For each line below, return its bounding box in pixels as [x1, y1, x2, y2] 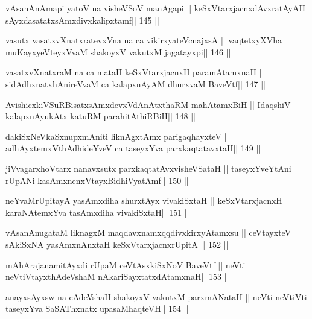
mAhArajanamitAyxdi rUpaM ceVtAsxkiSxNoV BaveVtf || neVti [5, 258, 246, 271]
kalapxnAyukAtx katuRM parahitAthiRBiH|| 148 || [5, 110, 196, 122]
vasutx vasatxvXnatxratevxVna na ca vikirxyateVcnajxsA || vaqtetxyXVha [5, 34, 282, 46]
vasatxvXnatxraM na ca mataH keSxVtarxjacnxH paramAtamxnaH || [5, 66, 264, 78]
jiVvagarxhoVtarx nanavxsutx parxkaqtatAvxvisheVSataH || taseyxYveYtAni [5, 162, 291, 174]
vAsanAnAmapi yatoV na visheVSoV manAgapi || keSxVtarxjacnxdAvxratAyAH [5, 2, 305, 14]
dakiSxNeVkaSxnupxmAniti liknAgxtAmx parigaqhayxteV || [5, 130, 229, 142]
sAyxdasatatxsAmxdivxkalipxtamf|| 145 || [5, 13, 159, 26]
